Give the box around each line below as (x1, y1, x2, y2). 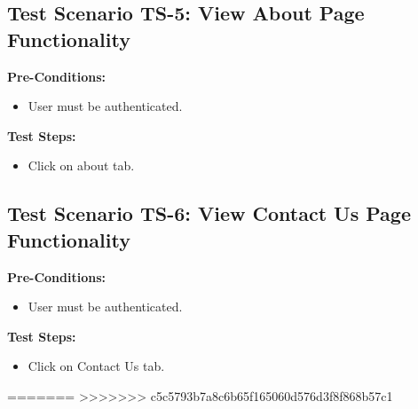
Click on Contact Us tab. (28, 357, 165, 375)
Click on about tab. (28, 156, 135, 175)
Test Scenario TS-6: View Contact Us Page (7, 200, 411, 227)
